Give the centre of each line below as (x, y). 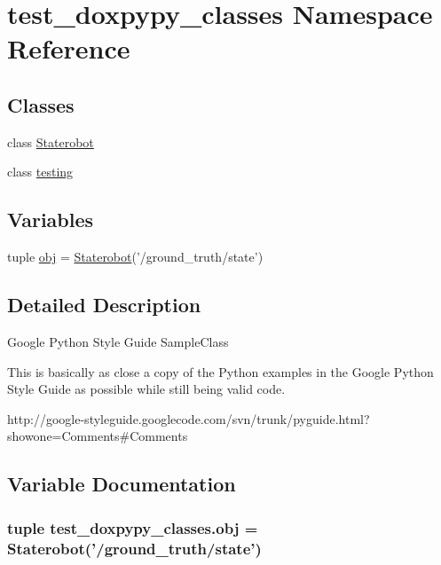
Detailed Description (104, 305)
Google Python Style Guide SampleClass (118, 341)
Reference (69, 48)
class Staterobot (51, 141)
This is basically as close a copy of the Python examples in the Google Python (220, 371)
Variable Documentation (122, 484)
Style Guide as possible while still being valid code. (146, 389)
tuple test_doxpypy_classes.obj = (133, 527)
